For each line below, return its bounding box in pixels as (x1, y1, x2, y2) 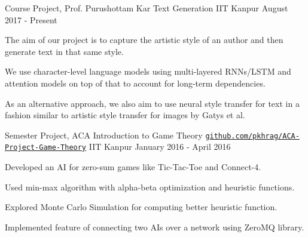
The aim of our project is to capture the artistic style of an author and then (5, 33, 283, 46)
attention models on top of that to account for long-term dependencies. (5, 76, 266, 89)
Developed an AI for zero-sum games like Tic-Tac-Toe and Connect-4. (5, 161, 261, 173)
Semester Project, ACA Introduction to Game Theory (5, 128, 203, 141)
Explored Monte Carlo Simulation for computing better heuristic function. (5, 201, 277, 213)
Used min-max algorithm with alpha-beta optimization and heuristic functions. (5, 180, 295, 193)
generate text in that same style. (5, 45, 124, 57)
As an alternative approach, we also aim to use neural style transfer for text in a (5, 97, 300, 109)
